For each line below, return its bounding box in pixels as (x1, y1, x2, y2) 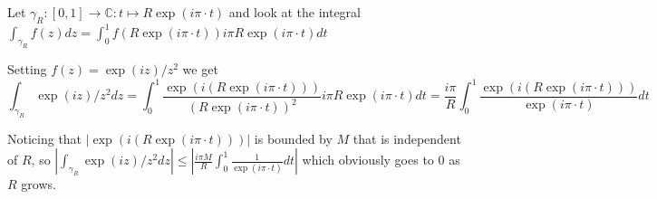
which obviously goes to (302, 150, 434, 169)
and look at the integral (228, 3, 361, 21)
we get (182, 60, 218, 79)
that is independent (353, 128, 461, 147)
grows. (21, 175, 56, 194)
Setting (7, 60, 47, 79)
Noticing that (7, 128, 82, 147)
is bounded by (254, 128, 333, 147)
